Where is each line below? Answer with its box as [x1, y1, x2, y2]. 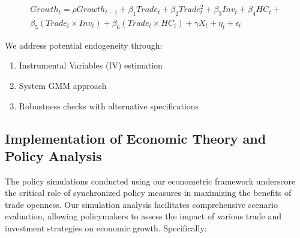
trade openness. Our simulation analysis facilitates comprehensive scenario [5, 198, 278, 210]
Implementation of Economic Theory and [5, 129, 266, 147]
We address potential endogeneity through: [5, 38, 163, 51]
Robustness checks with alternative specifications [19, 99, 199, 112]
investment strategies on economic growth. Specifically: [5, 222, 207, 234]
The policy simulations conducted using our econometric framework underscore [5, 174, 296, 187]
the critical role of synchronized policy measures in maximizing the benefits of [5, 186, 292, 199]
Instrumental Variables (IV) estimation [19, 59, 163, 72]
